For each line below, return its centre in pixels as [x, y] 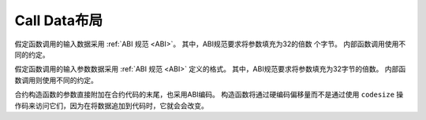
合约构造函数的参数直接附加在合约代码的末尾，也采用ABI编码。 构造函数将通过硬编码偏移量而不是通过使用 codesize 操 [209, 95]
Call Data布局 [58, 20]
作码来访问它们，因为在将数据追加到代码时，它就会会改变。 [111, 105]
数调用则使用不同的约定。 [56, 80]
